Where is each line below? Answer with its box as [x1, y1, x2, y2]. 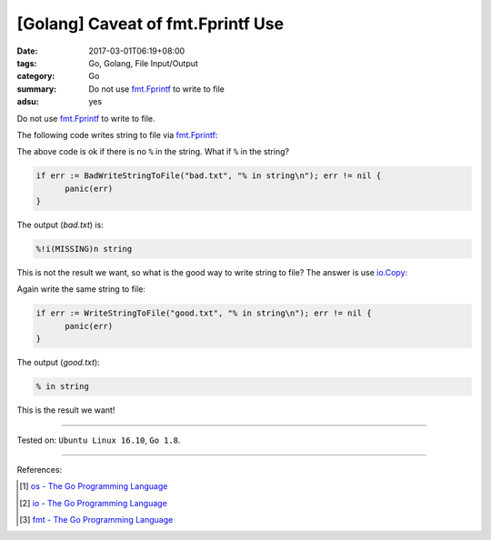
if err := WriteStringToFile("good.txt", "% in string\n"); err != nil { [35, 308, 372, 318]
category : [16, 71, 55, 82]
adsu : [16, 96, 40, 107]
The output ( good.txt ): [16, 357, 100, 368]
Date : [16, 45, 38, 56]
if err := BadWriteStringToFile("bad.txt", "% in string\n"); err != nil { [35, 171, 382, 181]
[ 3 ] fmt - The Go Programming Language [19, 515, 174, 525]
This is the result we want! [16, 405, 115, 415]
